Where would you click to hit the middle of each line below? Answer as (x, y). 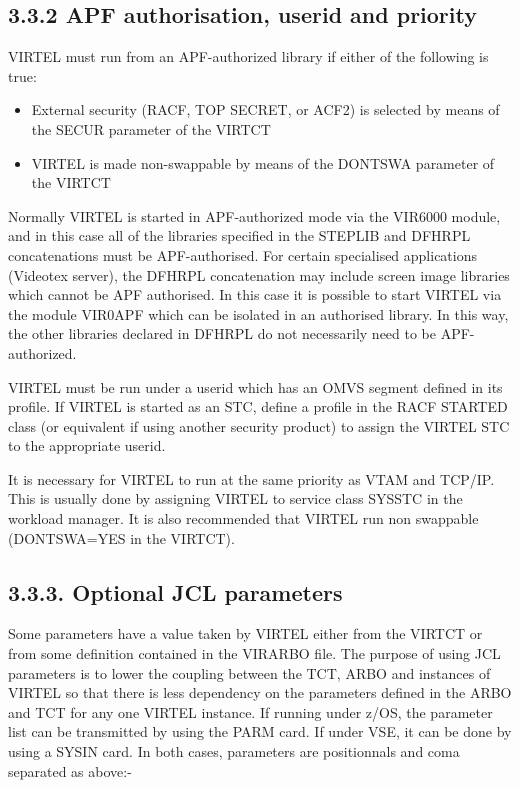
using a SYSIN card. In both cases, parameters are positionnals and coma (234, 751)
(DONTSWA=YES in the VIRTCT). (121, 537)
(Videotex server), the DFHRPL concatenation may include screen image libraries (259, 274)
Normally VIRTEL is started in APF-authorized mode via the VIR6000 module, (254, 215)
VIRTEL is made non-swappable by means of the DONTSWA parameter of (263, 162)
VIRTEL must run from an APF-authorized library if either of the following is (248, 56)
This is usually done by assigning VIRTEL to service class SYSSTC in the (235, 498)
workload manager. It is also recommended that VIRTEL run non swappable (243, 518)
